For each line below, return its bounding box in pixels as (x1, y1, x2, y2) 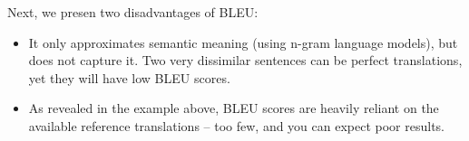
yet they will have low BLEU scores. (28, 68, 230, 87)
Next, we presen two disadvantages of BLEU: (7, 3, 259, 21)
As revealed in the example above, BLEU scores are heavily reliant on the (28, 99, 439, 117)
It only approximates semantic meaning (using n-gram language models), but (28, 33, 458, 52)
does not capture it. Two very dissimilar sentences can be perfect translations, (28, 51, 463, 70)
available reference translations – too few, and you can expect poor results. (28, 116, 445, 135)
